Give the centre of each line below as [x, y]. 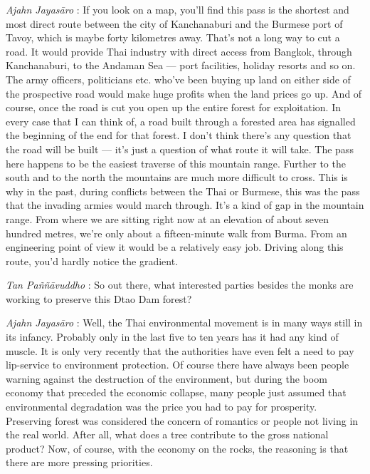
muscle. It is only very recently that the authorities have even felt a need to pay [180, 350]
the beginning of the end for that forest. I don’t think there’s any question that [179, 135]
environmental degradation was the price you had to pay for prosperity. [162, 407]
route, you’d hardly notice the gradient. [92, 261]
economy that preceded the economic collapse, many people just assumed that [176, 392]
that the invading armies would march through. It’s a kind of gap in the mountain [185, 205]
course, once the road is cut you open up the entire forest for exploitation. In [173, 107]
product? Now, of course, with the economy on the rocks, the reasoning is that [177, 448]
